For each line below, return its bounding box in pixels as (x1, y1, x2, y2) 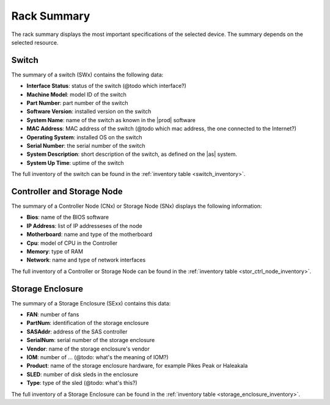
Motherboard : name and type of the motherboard (26, 231, 153, 238)
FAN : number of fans (26, 311, 79, 318)
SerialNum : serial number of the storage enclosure (26, 337, 155, 344)
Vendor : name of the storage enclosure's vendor (26, 345, 150, 352)
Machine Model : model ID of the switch (26, 90, 127, 98)
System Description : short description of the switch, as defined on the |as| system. (26, 150, 238, 158)
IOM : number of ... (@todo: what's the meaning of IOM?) (26, 354, 169, 361)
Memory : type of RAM (26, 248, 84, 255)
